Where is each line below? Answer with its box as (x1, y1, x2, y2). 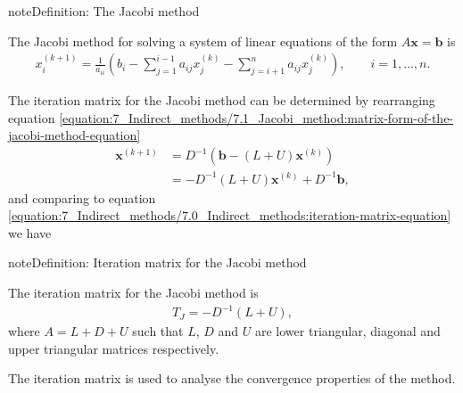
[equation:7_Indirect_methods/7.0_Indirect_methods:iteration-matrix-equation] (8, 206, 451, 225)
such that (132, 322, 184, 340)
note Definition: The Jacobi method (8, 2, 200, 20)
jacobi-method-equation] (8, 126, 141, 144)
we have (8, 223, 52, 242)
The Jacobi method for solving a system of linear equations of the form (8, 31, 398, 50)
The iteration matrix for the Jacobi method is (8, 282, 259, 301)
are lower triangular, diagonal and (255, 322, 441, 340)
